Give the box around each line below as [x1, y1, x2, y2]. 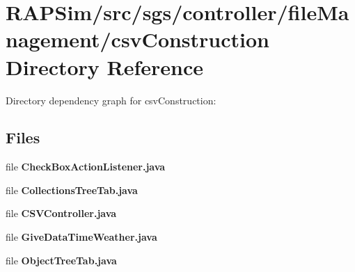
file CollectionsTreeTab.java [6, 182, 138, 197]
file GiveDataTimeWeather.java [6, 230, 157, 244]
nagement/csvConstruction [6, 25, 270, 54]
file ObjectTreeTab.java [6, 253, 117, 267]
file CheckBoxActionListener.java [6, 159, 166, 174]
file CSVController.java [6, 206, 117, 221]
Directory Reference [6, 52, 204, 81]
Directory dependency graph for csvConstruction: [6, 93, 216, 107]
